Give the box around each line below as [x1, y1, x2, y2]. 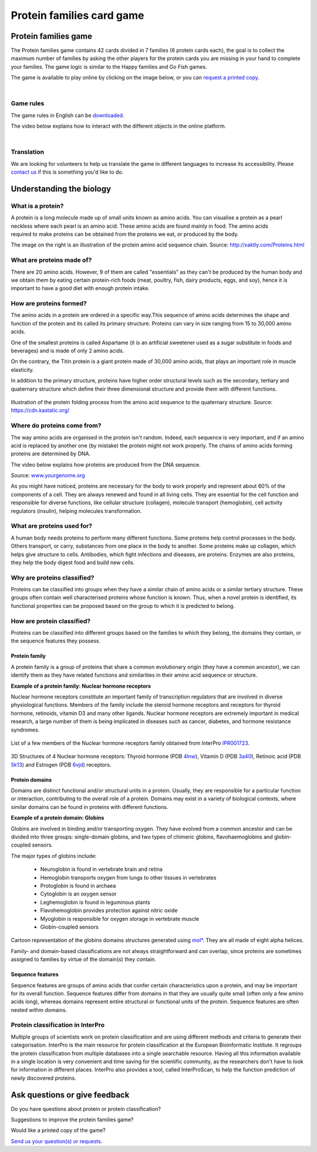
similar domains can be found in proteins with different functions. [11, 803, 168, 810]
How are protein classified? [11, 617, 91, 625]
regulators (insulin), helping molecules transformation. [11, 507, 142, 514]
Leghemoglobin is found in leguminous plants [40, 898, 151, 905]
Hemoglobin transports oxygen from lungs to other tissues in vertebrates [40, 874, 217, 881]
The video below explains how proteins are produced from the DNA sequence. [11, 461, 201, 468]
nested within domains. [11, 1006, 68, 1013]
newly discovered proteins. [11, 1074, 76, 1081]
